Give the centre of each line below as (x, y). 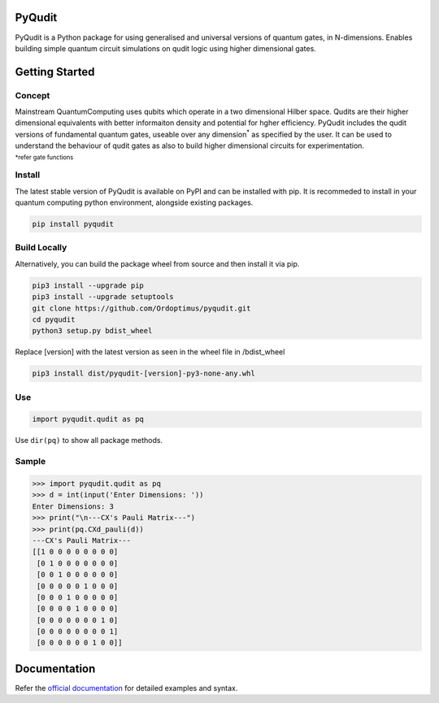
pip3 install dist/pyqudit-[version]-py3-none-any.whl (143, 373)
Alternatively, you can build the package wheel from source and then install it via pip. (157, 263)
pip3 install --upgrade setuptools (103, 297)
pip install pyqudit (73, 224)
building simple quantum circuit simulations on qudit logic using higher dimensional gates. (165, 48)
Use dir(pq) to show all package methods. (89, 440)
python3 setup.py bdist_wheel (92, 331)
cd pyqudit (54, 319)
